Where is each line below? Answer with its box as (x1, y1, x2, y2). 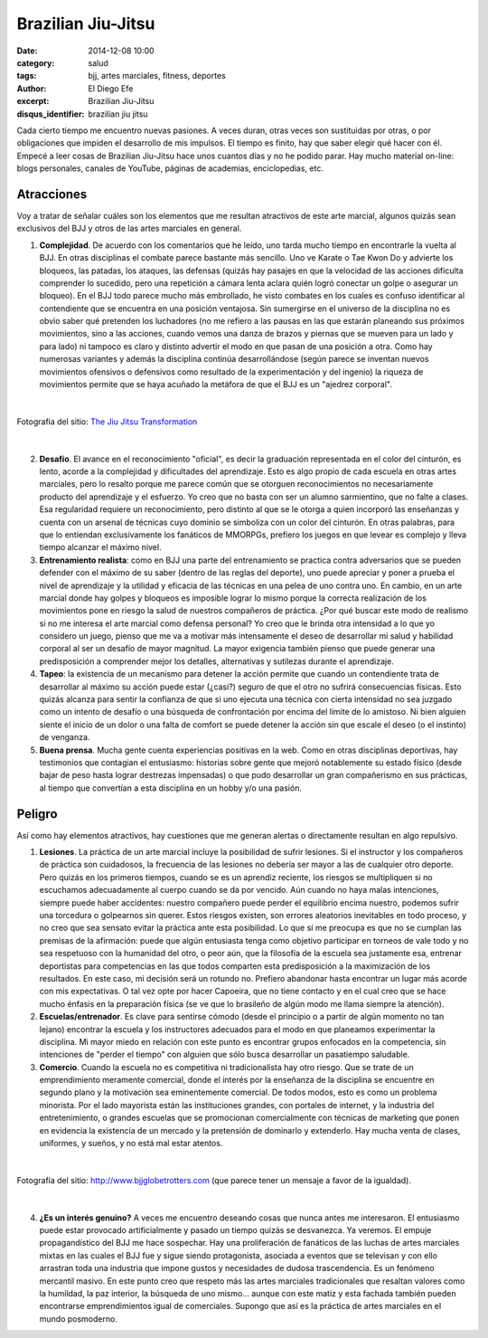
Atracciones (16, 186, 88, 202)
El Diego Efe (88, 82, 134, 94)
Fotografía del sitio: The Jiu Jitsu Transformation (16, 416, 198, 427)
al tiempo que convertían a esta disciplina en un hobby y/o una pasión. (39, 783, 303, 793)
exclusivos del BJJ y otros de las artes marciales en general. (16, 223, 242, 234)
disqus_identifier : (16, 109, 85, 119)
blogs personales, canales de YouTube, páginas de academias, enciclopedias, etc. (16, 163, 324, 174)
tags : (16, 71, 37, 81)
